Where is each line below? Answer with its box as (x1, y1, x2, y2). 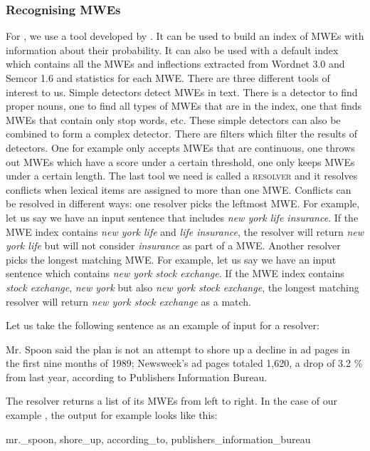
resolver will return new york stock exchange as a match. (6, 294, 251, 309)
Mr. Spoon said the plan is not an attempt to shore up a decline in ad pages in (6, 341, 350, 356)
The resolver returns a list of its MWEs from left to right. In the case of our (6, 393, 338, 408)
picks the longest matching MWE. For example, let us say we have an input (6, 252, 337, 266)
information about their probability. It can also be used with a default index (6, 42, 339, 57)
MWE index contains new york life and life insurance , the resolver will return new (6, 224, 364, 239)
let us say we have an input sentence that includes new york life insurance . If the (6, 209, 359, 224)
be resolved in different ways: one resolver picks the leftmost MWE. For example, (6, 196, 360, 211)
